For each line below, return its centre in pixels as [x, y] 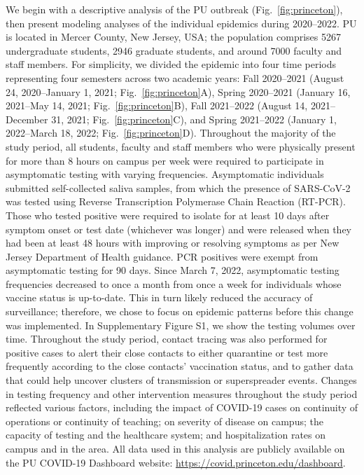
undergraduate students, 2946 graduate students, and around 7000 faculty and [174, 50]
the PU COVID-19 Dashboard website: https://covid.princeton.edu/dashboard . [176, 462]
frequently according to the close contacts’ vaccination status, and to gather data [180, 366]
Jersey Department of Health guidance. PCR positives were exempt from [162, 256]
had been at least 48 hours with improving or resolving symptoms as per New [173, 243]
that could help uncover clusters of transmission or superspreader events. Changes [181, 380]
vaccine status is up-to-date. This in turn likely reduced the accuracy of [159, 297]
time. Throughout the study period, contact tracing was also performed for [167, 339]
